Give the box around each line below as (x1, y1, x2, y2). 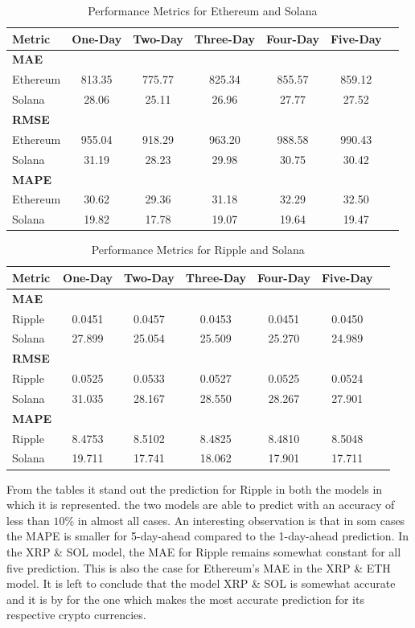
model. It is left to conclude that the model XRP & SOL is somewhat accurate (6, 575, 396, 592)
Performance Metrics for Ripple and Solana (91, 241, 305, 258)
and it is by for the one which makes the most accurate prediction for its (6, 590, 364, 607)
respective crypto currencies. (6, 606, 146, 623)
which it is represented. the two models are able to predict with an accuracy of (6, 496, 395, 513)
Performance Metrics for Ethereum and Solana (88, 2, 318, 18)
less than (6, 511, 50, 528)
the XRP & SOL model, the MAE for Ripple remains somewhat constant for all (6, 543, 401, 560)
